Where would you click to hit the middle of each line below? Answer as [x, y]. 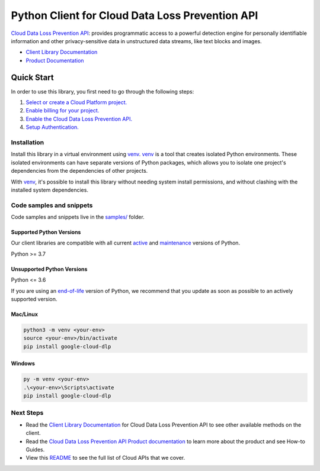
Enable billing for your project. [63, 111]
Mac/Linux [25, 314]
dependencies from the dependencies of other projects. [79, 171]
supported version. [34, 299]
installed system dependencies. [50, 190]
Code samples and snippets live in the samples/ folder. [78, 217]
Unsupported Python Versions [49, 269]
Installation [28, 142]
